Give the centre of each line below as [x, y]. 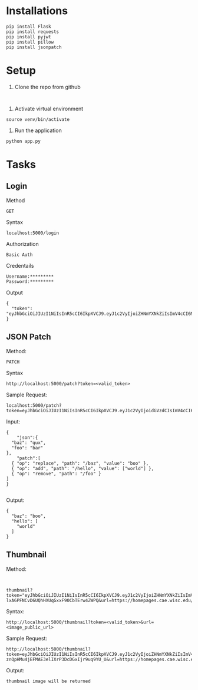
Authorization [23, 244]
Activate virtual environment [49, 109]
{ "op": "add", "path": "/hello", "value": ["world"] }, [83, 468]
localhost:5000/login [33, 233]
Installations [37, 11]
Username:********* [30, 276]
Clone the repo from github [47, 87]
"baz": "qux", [29, 443]
